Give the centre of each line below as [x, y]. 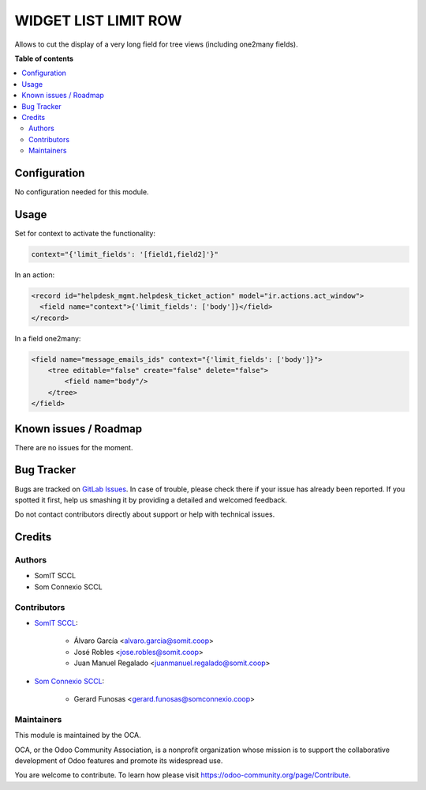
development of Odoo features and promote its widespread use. [119, 760]
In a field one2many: [48, 338]
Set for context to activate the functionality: [85, 233]
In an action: [35, 275]
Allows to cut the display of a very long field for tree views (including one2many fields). [157, 44]
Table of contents [44, 58]
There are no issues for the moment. [74, 447]
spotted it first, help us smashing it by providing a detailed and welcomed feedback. [151, 500]
